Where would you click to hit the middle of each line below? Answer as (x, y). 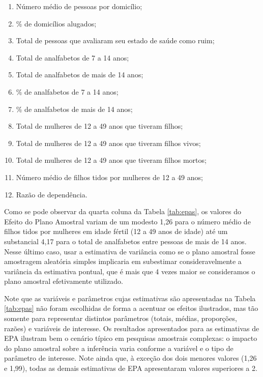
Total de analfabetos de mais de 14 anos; (80, 75)
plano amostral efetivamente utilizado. (64, 281)
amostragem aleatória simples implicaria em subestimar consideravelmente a (123, 261)
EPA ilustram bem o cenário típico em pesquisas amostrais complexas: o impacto (131, 338)
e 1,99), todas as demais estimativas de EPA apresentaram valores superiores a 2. (131, 368)
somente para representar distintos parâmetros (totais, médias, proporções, (121, 318)
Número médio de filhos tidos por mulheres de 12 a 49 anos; (109, 177)
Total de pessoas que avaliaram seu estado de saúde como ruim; (115, 40)
